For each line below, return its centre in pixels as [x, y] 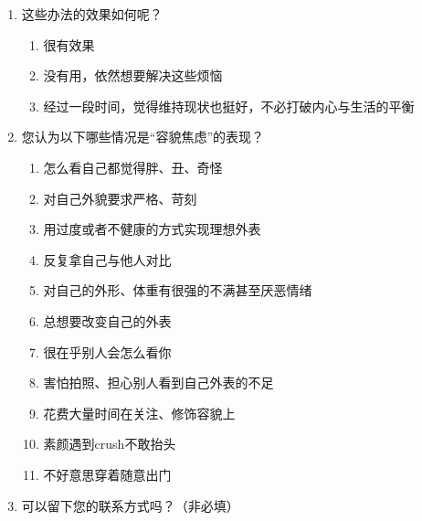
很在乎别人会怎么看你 [107, 351]
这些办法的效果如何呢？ [92, 14]
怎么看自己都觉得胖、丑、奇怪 [133, 167]
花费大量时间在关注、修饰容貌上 [139, 413]
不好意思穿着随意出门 [107, 474]
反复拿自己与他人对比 [107, 259]
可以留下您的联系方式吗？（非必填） [130, 505]
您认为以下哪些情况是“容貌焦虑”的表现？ [143, 137]
